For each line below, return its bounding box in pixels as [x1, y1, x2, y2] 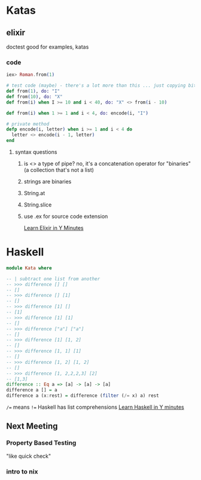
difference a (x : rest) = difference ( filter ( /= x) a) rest [6, 393, 160, 399]
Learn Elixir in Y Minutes [23, 224, 84, 232]
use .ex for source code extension [23, 213, 108, 220]
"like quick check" [6, 452, 51, 460]
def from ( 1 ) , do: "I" [6, 88, 60, 95]
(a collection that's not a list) [23, 166, 95, 174]
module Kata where [6, 265, 52, 271]
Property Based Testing [6, 439, 77, 447]
